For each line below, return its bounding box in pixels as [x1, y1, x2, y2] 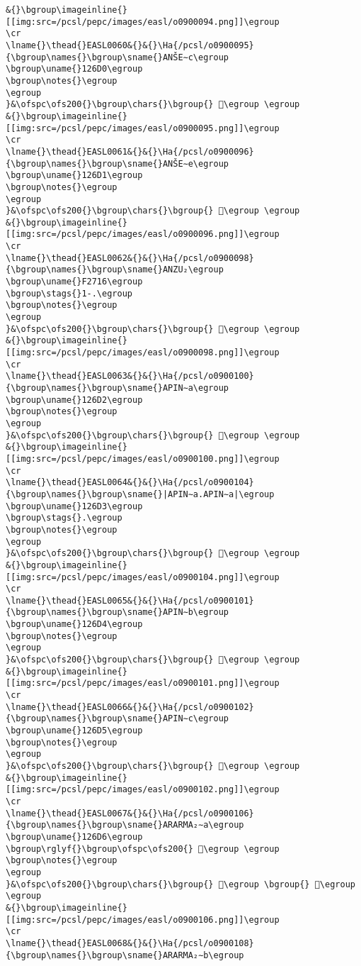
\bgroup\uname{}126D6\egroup [6, 831, 143, 842]
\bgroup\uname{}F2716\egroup [6, 277, 143, 287]
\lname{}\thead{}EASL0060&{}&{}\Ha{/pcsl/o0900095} [6, 40, 254, 50]
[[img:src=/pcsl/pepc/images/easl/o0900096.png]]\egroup [6, 229, 280, 240]
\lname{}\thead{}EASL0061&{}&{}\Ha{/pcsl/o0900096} [6, 146, 254, 157]
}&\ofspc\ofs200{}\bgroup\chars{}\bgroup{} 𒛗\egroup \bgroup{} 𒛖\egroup [6, 879, 355, 889]
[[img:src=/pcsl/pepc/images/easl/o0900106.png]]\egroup [6, 914, 280, 925]
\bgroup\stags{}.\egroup [6, 513, 122, 523]
